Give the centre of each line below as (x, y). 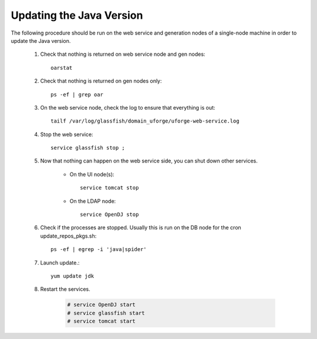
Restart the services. (65, 289)
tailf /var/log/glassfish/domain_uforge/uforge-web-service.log (145, 121)
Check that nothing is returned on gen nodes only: (101, 81)
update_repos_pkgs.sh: (68, 236)
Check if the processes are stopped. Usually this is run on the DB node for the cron (141, 228)
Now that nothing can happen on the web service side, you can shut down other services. (149, 161)
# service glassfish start (106, 313)
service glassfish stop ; (88, 148)
